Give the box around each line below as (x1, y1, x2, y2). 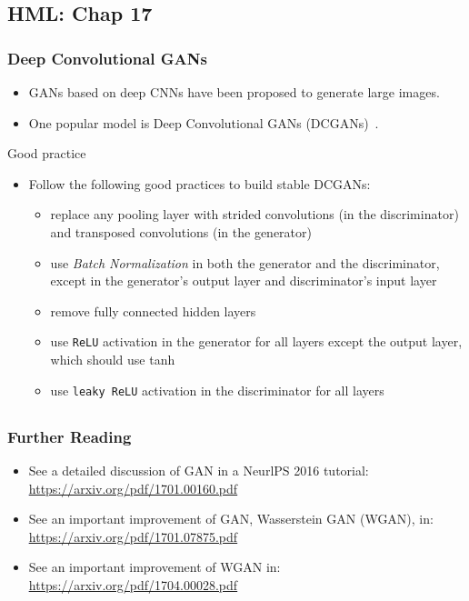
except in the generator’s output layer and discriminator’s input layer (50, 271, 437, 290)
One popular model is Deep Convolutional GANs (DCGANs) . (28, 113, 379, 132)
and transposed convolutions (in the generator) (50, 222, 312, 241)
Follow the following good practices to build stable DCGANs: (28, 174, 371, 193)
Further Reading (7, 425, 132, 447)
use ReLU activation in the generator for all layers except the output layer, (50, 332, 463, 351)
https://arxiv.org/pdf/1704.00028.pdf (28, 575, 238, 594)
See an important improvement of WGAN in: (28, 557, 281, 576)
